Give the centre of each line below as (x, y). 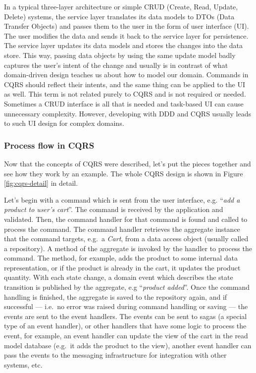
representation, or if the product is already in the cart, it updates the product (122, 267)
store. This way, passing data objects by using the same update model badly (120, 55)
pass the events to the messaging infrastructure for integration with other (115, 355)
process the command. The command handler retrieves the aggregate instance (122, 229)
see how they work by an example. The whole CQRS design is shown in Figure (124, 173)
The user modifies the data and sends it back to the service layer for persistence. (126, 35)
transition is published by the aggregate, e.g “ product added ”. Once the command (127, 287)
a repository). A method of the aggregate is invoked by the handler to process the (128, 248)
